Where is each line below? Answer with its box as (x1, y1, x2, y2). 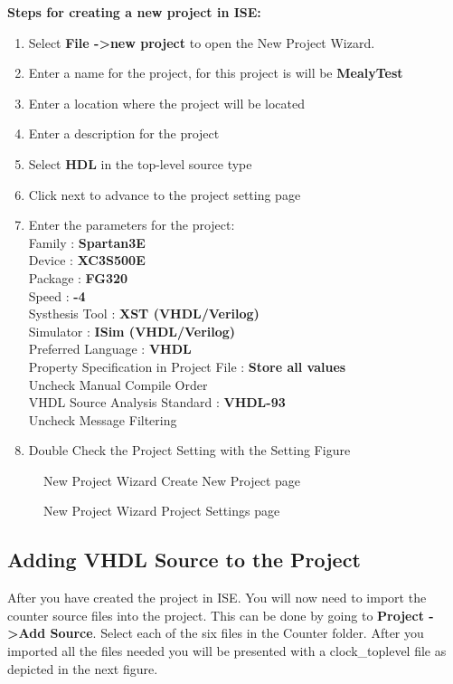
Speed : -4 (28, 286, 86, 305)
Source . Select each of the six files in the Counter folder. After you (50, 623, 424, 642)
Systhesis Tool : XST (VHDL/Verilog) (28, 304, 260, 323)
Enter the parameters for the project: (28, 215, 235, 234)
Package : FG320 (28, 268, 128, 287)
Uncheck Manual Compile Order (28, 375, 208, 394)
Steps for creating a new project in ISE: (7, 3, 261, 21)
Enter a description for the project (28, 124, 220, 143)
